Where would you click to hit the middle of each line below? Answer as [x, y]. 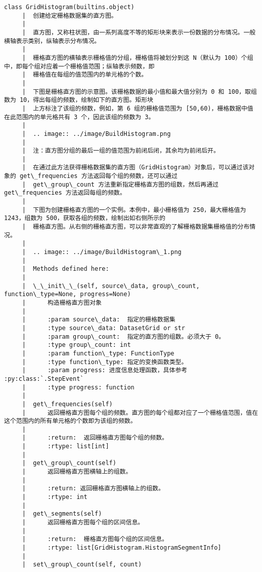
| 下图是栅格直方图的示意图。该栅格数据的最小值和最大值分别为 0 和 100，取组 [139, 92]
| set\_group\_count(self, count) [82, 565]
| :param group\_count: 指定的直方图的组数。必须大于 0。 [123, 336]
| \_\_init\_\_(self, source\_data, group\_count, [111, 286]
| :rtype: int [55, 497]
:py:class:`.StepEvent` [44, 379]
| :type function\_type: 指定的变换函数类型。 [105, 362]
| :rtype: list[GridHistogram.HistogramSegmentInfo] [122, 548]
